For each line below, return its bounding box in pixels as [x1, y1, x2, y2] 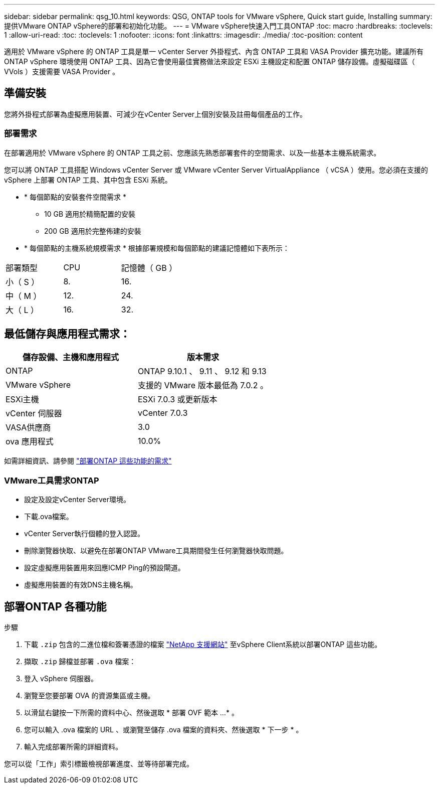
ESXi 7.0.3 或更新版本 [137, 394, 217, 405]
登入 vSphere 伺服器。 [24, 674, 98, 683]
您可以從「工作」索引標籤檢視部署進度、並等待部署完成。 [4, 759, 193, 768]
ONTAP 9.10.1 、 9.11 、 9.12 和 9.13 [137, 366, 267, 377]
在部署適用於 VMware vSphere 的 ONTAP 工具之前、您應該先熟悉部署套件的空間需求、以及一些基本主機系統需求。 [4, 148, 381, 157]
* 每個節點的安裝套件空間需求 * [24, 192, 126, 201]
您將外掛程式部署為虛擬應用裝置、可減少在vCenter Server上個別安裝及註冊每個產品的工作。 [4, 109, 307, 118]
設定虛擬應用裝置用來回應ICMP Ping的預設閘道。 [24, 563, 185, 572]
